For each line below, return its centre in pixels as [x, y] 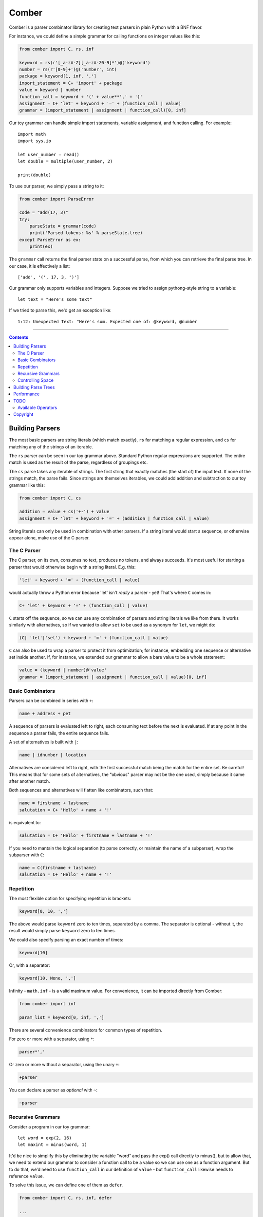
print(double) [34, 175]
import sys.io [34, 141]
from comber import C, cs [50, 498]
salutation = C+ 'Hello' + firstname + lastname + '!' [86, 835]
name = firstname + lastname [54, 803]
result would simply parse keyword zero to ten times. [63, 931]
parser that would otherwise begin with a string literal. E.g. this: [72, 567]
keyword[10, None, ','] [48, 978]
